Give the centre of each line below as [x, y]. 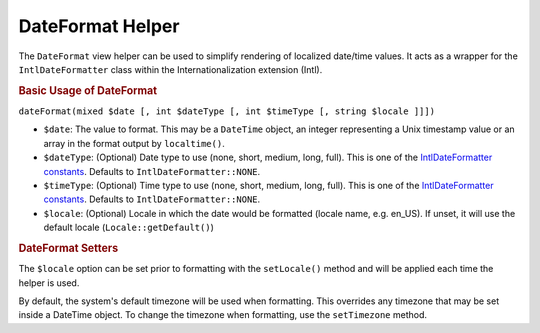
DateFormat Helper [99, 26]
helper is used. [49, 282]
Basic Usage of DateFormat [88, 90]
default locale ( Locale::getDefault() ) [129, 227]
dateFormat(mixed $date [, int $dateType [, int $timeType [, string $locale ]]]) [226, 111]
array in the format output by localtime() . [134, 143]
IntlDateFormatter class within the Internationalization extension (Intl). [170, 69]
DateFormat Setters [68, 248]
